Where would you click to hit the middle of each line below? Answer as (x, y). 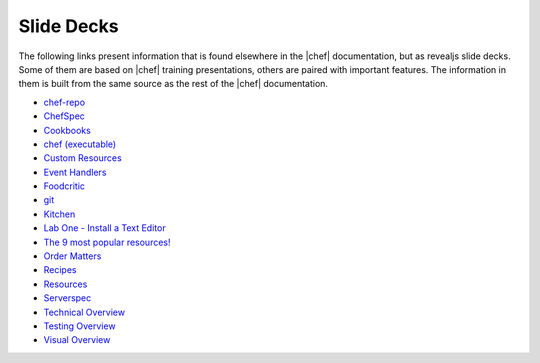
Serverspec (67, 298)
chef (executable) (80, 144)
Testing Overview (79, 326)
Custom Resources (82, 158)
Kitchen (59, 214)
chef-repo (64, 102)
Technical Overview (84, 312)
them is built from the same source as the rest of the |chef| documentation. (173, 84)
